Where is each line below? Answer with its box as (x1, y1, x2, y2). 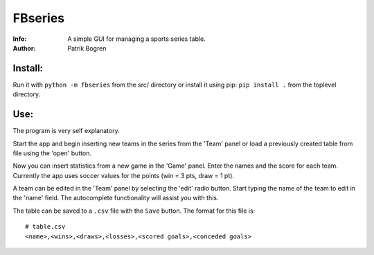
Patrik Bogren (67, 44, 107, 52)
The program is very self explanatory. (12, 127, 121, 135)
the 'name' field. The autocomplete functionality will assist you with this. (12, 194, 219, 202)
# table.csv (25, 222, 66, 231)
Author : (12, 44, 36, 52)
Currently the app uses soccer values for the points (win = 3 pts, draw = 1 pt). (12, 171, 235, 179)
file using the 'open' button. (12, 149, 91, 157)
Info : (12, 35, 27, 43)
